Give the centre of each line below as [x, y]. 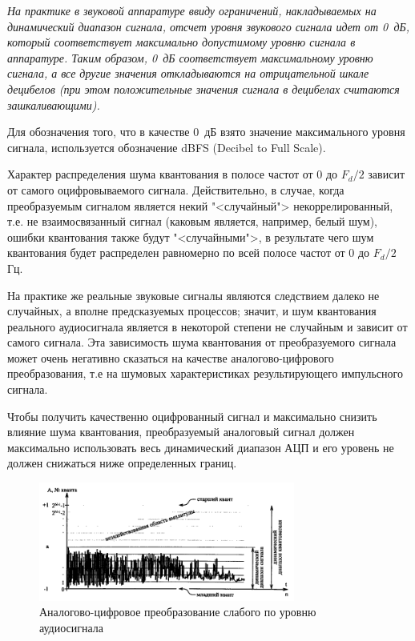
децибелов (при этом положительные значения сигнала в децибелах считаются [203, 88]
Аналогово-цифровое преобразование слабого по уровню [178, 612]
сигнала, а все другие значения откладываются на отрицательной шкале [188, 73]
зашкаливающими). [54, 104]
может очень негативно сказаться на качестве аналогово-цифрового [171, 357]
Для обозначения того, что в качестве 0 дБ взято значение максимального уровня [206, 132]
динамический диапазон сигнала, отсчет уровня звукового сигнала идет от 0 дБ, [209, 26]
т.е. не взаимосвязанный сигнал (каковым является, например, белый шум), [192, 221]
